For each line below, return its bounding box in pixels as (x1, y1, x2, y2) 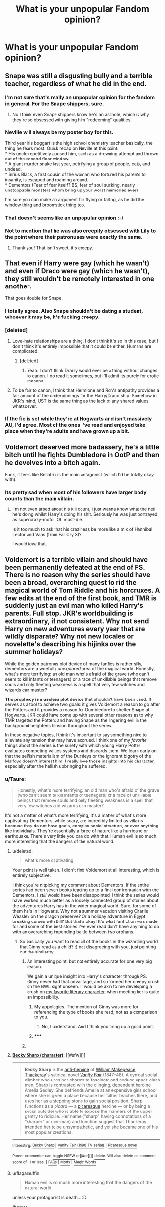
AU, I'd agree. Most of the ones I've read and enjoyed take (5, 422, 146, 429)
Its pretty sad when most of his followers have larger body (5, 489, 147, 496)
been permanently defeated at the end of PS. (5, 563, 145, 572)
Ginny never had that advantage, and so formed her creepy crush (27, 978, 160, 984)
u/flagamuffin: (12, 1170, 41, 1176)
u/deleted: (12, 848, 33, 854)
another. (5, 282, 32, 290)
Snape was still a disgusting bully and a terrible (5, 71, 153, 80)
